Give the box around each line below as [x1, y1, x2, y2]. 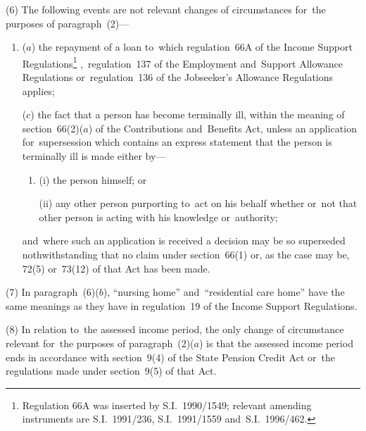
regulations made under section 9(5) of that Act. [6, 363, 217, 378]
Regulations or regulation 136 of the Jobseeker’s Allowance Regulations [22, 70, 334, 85]
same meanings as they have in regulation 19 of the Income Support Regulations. [6, 298, 358, 313]
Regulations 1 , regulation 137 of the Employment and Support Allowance [22, 54, 343, 70]
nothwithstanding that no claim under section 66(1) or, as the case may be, [22, 246, 350, 261]
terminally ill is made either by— [22, 149, 166, 163]
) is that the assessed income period [198, 335, 353, 350]
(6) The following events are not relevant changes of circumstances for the [6, 2, 326, 16]
